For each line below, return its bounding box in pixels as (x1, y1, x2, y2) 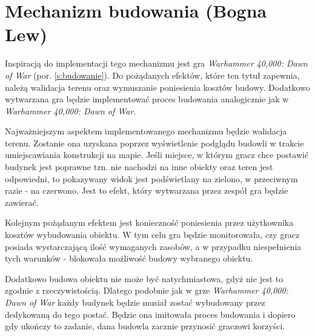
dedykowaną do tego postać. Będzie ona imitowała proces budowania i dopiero (5, 308, 296, 320)
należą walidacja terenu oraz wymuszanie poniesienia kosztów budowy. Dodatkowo (5, 81, 310, 93)
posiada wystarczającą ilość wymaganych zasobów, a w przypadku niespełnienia (5, 240, 302, 252)
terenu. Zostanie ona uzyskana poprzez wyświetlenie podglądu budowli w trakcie (5, 136, 304, 149)
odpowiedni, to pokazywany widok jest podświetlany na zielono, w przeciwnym (5, 172, 298, 185)
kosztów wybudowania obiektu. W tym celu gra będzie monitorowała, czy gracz (5, 228, 300, 241)
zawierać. (5, 196, 39, 208)
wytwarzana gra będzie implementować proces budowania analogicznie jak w (5, 93, 289, 105)
